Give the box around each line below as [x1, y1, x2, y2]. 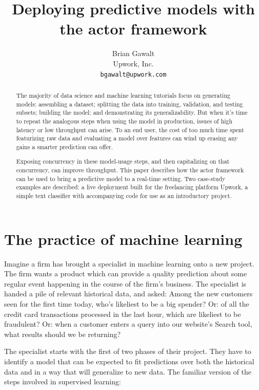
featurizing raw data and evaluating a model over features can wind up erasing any [16, 134, 238, 143]
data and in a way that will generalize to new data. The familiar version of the [4, 366, 252, 377]
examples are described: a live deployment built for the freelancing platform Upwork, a [16, 183, 248, 191]
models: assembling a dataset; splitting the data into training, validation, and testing [16, 99, 243, 108]
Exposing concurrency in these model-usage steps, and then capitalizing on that [16, 157, 230, 166]
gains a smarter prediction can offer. [16, 142, 113, 151]
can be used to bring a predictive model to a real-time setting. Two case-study [16, 174, 226, 183]
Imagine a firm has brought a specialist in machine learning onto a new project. [4, 258, 254, 269]
